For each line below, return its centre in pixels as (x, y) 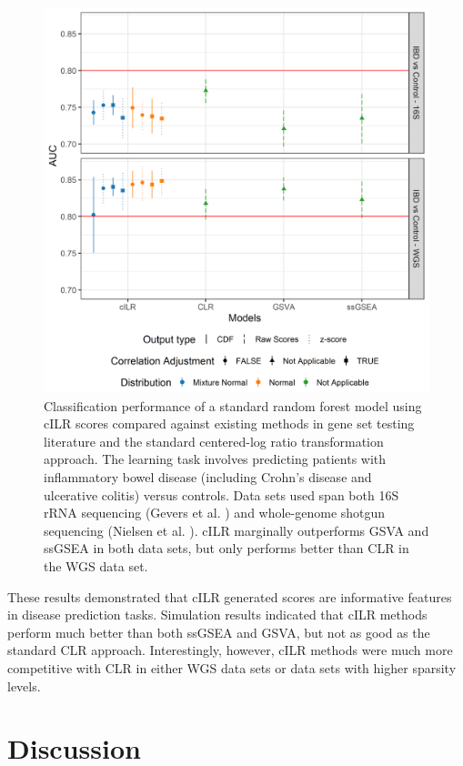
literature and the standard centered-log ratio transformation (214, 441)
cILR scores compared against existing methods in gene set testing (229, 423)
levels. (24, 685)
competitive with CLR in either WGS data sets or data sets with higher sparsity (232, 667)
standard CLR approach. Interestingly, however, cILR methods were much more (230, 650)
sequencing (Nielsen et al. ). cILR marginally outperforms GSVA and (237, 530)
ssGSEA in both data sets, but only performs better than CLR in (226, 548)
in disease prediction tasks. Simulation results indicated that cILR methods (217, 615)
